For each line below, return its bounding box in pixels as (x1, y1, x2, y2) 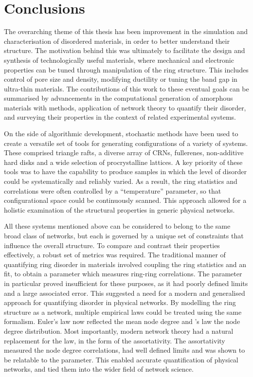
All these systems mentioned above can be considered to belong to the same (4, 221, 231, 231)
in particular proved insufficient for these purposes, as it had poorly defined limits (4, 278, 248, 288)
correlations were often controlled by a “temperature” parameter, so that (4, 185, 221, 196)
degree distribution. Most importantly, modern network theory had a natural (4, 325, 234, 336)
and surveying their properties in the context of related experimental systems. (4, 112, 236, 122)
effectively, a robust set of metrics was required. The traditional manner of (4, 250, 226, 260)
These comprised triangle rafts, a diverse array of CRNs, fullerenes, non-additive (4, 147, 244, 158)
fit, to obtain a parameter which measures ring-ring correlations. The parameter (4, 269, 242, 279)
